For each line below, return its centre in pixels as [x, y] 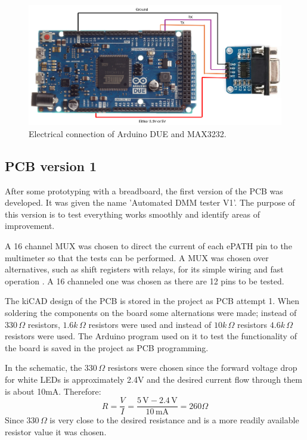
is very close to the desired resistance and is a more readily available [174, 420]
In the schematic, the [44, 368]
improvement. [30, 226]
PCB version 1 [51, 165]
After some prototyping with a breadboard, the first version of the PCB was [144, 190]
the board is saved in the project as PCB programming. [107, 347]
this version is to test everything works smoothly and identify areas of [133, 214]
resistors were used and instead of [150, 324]
